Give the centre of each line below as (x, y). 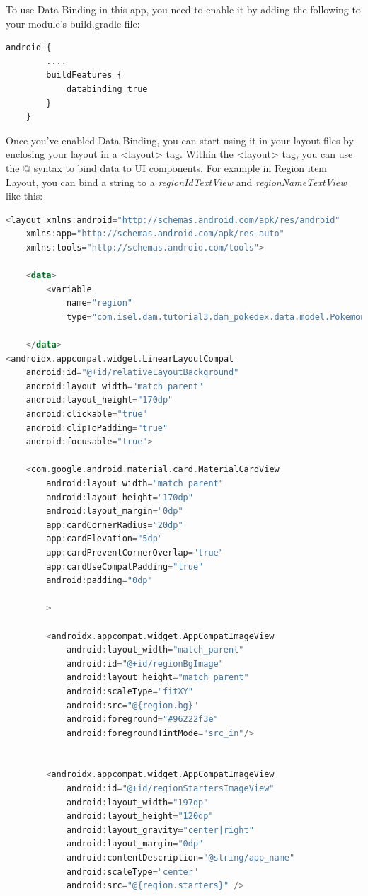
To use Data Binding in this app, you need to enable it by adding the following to (183, 9)
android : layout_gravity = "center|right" (160, 830)
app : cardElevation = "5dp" (104, 539)
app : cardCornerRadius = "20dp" (115, 525)
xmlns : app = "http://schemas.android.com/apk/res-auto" (155, 234)
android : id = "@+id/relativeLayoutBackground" (132, 373)
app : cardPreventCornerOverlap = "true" (135, 552)
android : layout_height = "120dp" (140, 816)
